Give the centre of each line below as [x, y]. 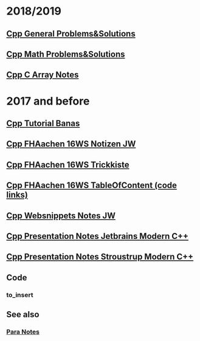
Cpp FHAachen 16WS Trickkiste [68, 164]
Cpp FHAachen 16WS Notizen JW [71, 144]
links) [17, 195]
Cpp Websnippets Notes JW [61, 215]
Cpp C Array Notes [43, 75]
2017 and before [48, 101]
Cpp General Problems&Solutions [71, 34]
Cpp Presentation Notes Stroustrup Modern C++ [100, 257]
